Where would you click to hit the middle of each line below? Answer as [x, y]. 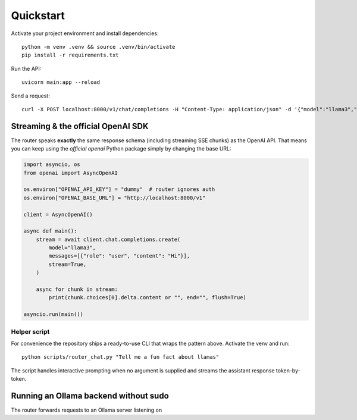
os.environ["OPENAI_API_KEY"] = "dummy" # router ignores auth [119, 189]
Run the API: [26, 68]
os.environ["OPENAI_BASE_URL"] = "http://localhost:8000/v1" [115, 198]
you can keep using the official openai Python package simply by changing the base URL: [121, 149]
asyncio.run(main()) [53, 314]
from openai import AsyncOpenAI [71, 173]
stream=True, [68, 264]
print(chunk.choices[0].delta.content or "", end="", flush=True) [148, 298]
